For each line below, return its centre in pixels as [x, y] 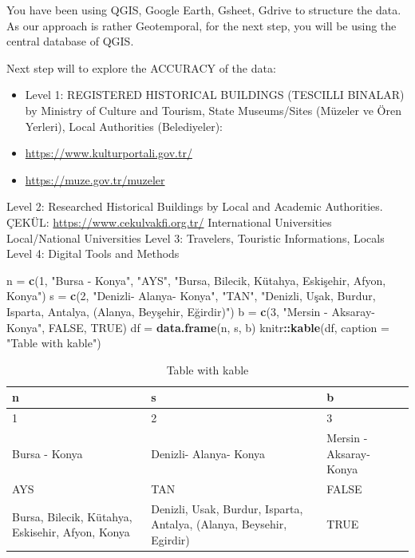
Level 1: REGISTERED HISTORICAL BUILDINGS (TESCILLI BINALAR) [215, 95]
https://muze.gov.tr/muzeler [95, 179]
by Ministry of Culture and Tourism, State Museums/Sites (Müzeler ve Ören [213, 110]
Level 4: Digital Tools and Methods [93, 253]
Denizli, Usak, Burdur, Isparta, [227, 508]
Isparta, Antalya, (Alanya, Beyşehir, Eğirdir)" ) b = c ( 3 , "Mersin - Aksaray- [191, 311]
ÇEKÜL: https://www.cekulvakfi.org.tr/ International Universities [169, 222]
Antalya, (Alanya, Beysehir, [219, 524]
